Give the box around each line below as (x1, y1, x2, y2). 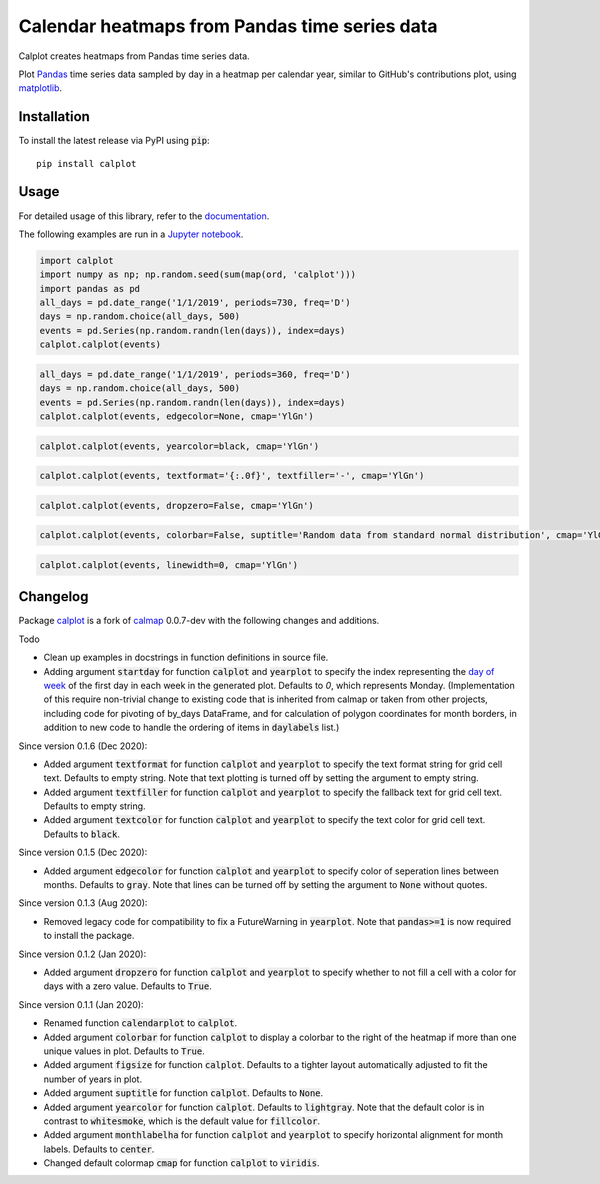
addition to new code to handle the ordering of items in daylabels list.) (43, 721, 340, 734)
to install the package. (43, 930, 135, 942)
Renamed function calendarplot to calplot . (43, 1017, 238, 1029)
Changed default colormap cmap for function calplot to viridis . (43, 1157, 320, 1169)
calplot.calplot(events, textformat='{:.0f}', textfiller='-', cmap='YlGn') (39, 470, 425, 482)
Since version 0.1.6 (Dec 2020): (18, 740, 148, 752)
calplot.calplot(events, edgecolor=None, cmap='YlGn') (39, 411, 314, 422)
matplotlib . (18, 82, 63, 94)
